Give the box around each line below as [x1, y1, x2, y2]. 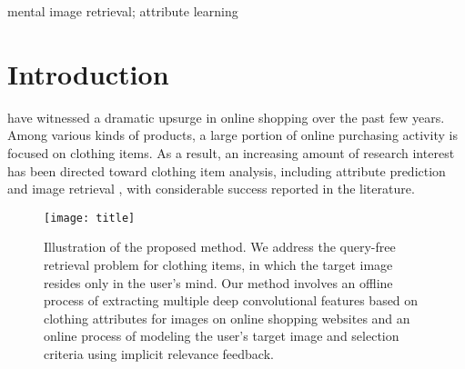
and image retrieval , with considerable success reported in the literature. [7, 179, 415, 198]
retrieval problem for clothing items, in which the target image [44, 254, 393, 274]
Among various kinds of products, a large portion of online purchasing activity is [7, 125, 458, 145]
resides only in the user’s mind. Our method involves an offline [44, 273, 393, 292]
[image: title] [44, 211, 136, 224]
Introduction [7, 55, 169, 92]
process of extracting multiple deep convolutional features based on [44, 291, 419, 310]
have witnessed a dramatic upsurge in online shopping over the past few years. [7, 107, 445, 126]
